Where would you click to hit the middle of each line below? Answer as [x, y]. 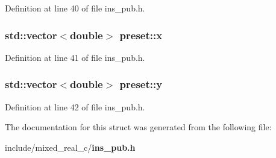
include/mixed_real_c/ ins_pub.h [70, 147]
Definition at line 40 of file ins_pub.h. [75, 8]
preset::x [141, 35]
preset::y [141, 84]
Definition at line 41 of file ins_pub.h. [75, 57]
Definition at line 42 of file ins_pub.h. [75, 106]
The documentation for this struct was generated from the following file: [138, 127]
